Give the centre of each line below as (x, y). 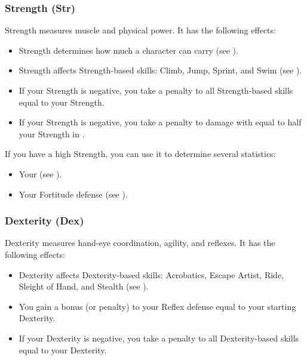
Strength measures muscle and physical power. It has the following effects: (140, 30)
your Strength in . (52, 133)
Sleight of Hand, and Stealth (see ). (84, 286)
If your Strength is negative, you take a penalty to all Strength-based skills (156, 90)
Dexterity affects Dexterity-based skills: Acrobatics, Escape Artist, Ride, (151, 274)
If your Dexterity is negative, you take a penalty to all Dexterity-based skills (159, 338)
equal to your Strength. (62, 102)
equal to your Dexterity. (63, 350)
